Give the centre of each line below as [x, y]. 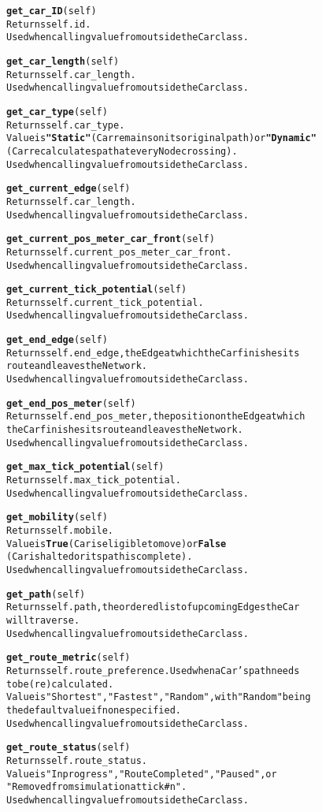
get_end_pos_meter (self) [71, 403]
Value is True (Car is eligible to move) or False [117, 544]
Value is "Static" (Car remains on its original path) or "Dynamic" [161, 138]
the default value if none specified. [94, 710]
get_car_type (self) [57, 112]
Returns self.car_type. [66, 125]
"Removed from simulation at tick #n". [97, 787]
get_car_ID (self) [52, 11]
